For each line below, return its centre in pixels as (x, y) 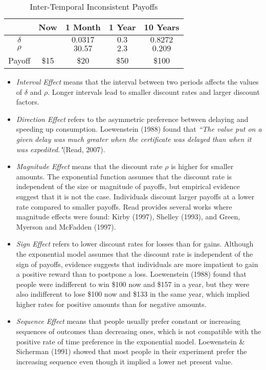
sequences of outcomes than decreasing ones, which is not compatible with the (139, 331)
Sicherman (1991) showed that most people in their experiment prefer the (131, 351)
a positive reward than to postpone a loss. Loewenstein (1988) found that (131, 274)
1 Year (122, 27)
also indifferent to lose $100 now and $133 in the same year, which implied (133, 294)
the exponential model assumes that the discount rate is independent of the (135, 253)
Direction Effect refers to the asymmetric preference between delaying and (132, 119)
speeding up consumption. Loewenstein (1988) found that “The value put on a (139, 129)
